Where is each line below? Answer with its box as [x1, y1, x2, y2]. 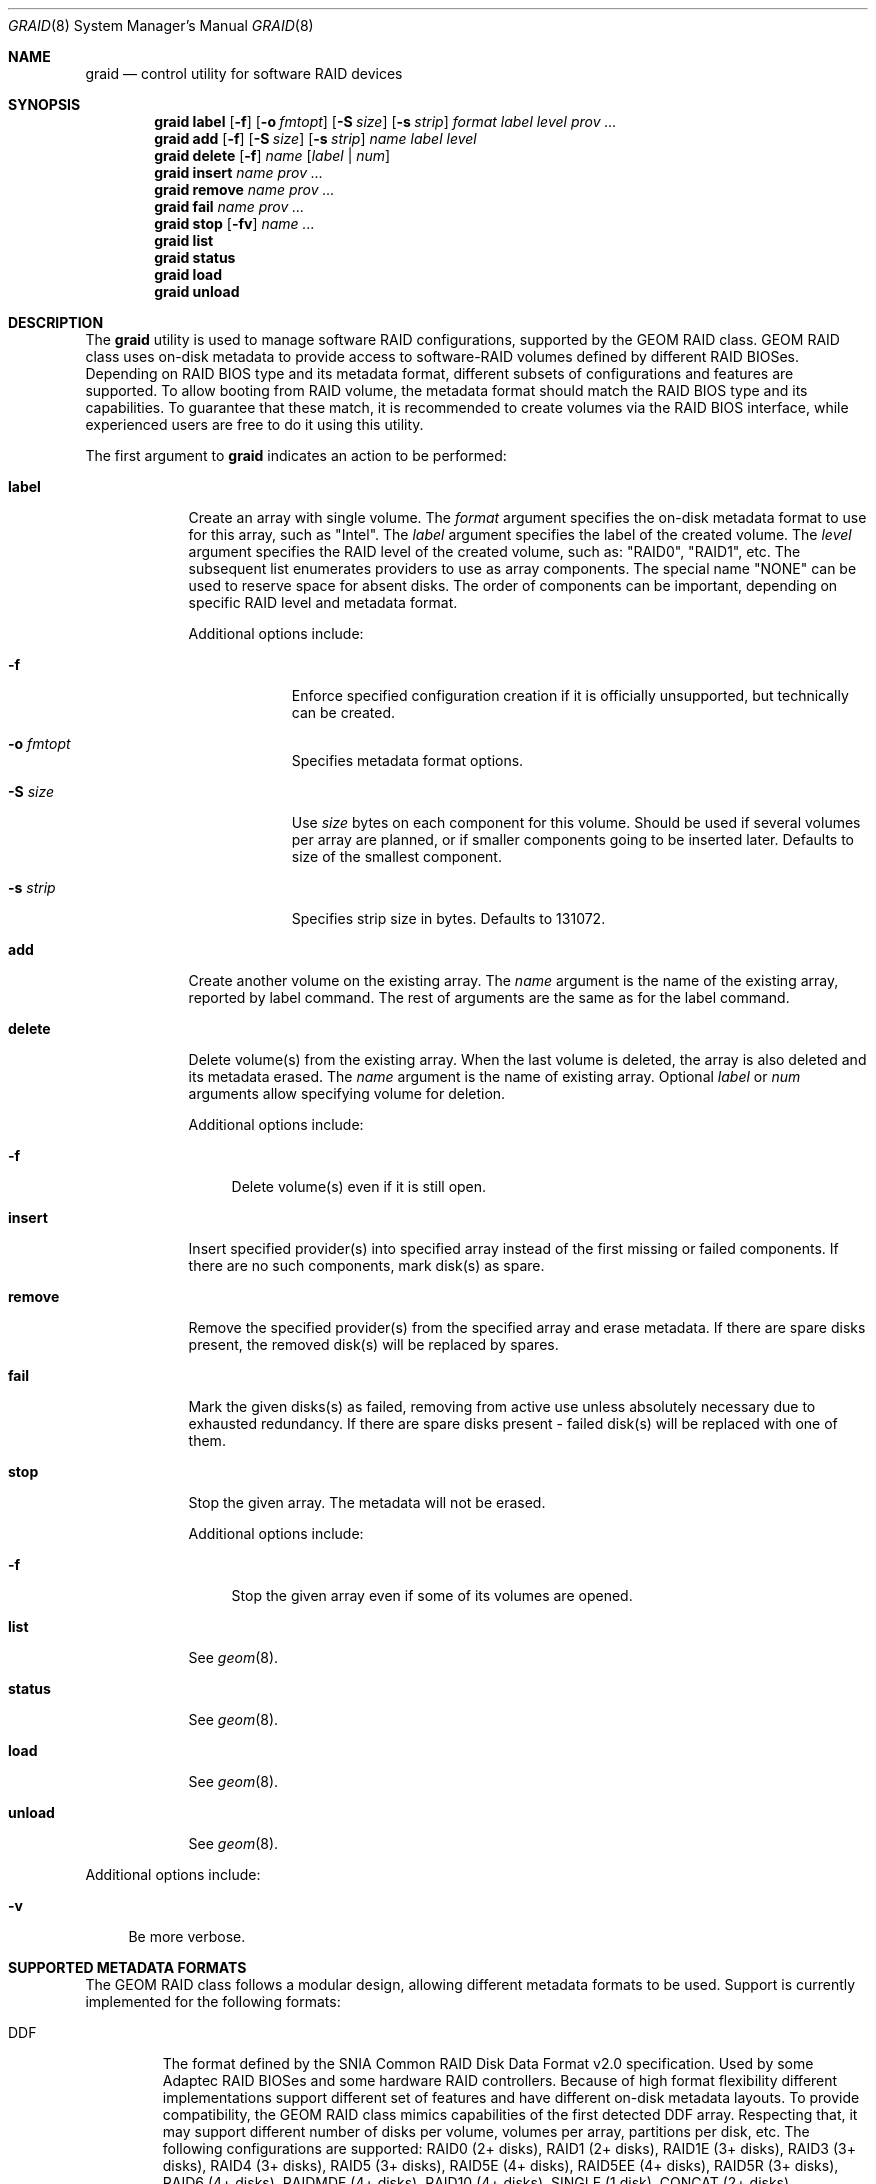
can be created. [291, 704, 396, 721]
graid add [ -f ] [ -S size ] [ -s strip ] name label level [154, 130, 477, 147]
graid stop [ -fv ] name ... [154, 215, 315, 232]
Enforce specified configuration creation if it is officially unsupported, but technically [291, 687, 849, 704]
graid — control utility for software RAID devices [85, 65, 403, 82]
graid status [154, 249, 236, 266]
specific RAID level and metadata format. [188, 594, 458, 611]
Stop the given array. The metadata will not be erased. [188, 1494, 546, 1511]
